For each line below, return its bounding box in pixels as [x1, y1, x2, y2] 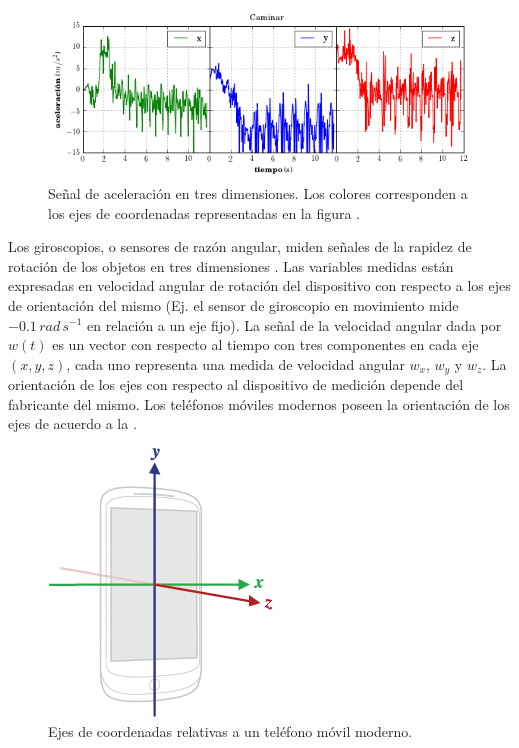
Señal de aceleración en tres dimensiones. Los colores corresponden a [48, 183, 468, 203]
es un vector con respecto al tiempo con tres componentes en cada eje [52, 334, 479, 355]
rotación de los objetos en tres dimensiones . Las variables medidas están [8, 255, 454, 276]
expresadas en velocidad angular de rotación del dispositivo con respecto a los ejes [8, 275, 511, 296]
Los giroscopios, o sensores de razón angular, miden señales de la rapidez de [8, 236, 472, 257]
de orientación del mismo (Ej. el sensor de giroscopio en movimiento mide [8, 294, 459, 315]
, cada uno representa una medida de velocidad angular [66, 353, 405, 374]
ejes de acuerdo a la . [8, 413, 137, 434]
